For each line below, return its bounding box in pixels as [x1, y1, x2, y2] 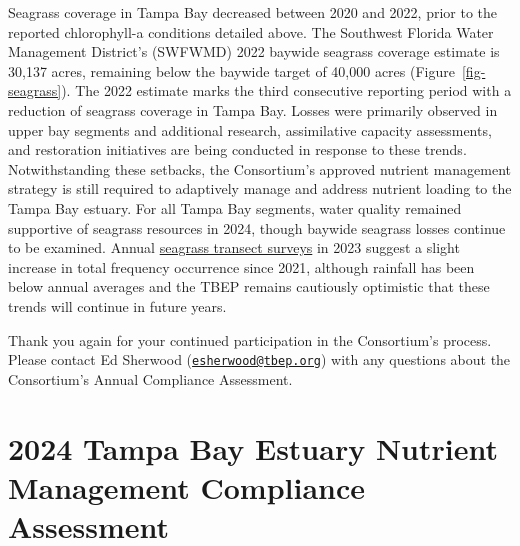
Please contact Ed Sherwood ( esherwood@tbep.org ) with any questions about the [8, 349, 511, 370]
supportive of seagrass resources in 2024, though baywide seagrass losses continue [8, 217, 506, 238]
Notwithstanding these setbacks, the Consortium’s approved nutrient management [8, 158, 512, 179]
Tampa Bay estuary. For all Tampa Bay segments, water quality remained [8, 197, 462, 218]
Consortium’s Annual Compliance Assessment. [8, 368, 293, 389]
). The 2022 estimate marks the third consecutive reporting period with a [61, 80, 512, 101]
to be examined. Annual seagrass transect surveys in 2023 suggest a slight [8, 237, 460, 258]
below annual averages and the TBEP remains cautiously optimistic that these [8, 276, 490, 297]
